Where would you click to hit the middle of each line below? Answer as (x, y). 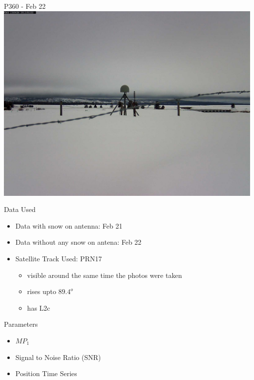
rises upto (42, 291)
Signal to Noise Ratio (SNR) (58, 357)
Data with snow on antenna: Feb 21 (69, 225)
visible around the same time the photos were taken (105, 275)
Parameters (21, 324)
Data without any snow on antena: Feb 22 (78, 242)
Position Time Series (46, 373)
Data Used (20, 209)
